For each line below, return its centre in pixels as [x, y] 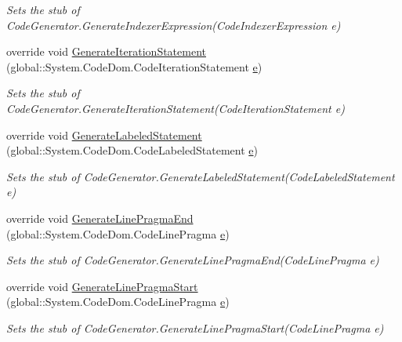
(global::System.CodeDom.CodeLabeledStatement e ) [132, 150]
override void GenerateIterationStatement [106, 51]
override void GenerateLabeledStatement [104, 135]
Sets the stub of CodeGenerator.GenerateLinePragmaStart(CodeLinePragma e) [195, 327]
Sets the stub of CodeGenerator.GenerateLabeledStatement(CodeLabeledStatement [201, 176]
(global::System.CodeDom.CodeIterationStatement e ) [134, 66]
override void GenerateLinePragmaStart [102, 286]
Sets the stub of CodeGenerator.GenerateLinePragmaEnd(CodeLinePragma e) [193, 260]
